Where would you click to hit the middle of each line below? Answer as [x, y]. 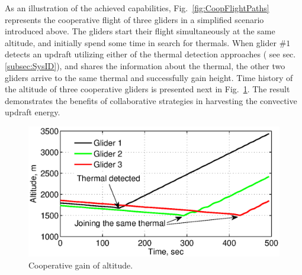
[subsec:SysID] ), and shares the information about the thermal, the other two [145, 65]
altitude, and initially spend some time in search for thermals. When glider [141, 42]
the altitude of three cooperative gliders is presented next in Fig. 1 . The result [147, 89]
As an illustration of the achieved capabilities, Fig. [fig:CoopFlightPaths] [137, 8]
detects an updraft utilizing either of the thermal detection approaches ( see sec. [150, 54]
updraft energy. [33, 112]
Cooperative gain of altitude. [81, 265]
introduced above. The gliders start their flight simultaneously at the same [140, 31]
